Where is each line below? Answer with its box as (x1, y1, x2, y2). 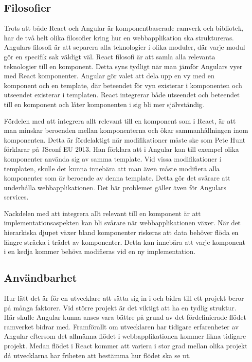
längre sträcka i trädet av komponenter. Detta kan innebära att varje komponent (4, 236, 245, 247)
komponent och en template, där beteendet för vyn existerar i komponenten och (4, 80, 242, 90)
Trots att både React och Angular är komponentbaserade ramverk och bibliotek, (4, 23, 244, 33)
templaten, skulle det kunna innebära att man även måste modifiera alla (4, 163, 220, 173)
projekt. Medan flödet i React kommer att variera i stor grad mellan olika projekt (4, 341, 248, 351)
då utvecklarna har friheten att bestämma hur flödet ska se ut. (4, 350, 191, 360)
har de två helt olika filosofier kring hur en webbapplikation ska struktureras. (4, 32, 234, 42)
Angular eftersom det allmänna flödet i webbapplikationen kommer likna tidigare (4, 331, 246, 341)
